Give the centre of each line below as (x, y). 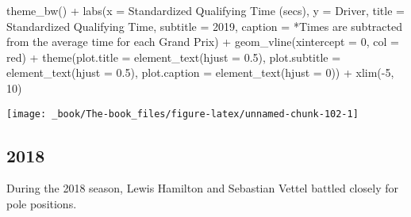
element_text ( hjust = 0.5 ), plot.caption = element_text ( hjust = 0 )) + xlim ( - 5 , (200, 72)
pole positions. (42, 204)
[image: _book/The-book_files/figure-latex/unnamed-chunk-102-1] (182, 114)
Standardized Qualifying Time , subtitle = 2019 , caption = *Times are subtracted (204, 26)
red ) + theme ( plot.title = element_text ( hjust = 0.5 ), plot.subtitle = (174, 57)
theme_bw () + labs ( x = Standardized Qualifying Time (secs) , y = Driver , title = (205, 10)
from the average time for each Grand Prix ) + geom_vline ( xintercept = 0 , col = (203, 42)
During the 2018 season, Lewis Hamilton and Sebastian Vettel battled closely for (202, 188)
